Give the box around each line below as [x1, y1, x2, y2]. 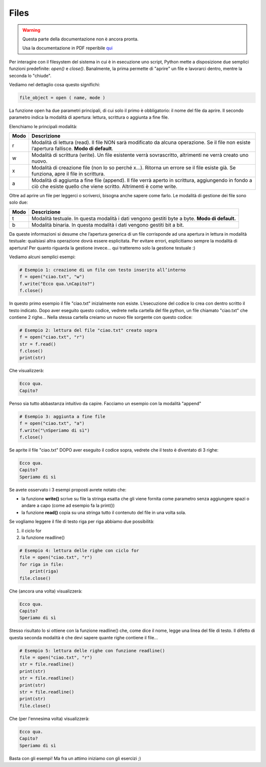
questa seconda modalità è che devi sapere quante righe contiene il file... [9, 634, 158, 640]
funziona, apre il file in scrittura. [31, 171, 105, 177]
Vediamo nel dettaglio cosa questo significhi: [9, 81, 100, 87]
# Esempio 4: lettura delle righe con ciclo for [19, 548, 139, 554]
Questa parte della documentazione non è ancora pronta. [22, 36, 139, 42]
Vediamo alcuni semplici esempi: [9, 254, 76, 260]
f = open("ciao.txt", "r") [19, 334, 85, 340]
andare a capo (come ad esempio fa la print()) [21, 503, 115, 509]
